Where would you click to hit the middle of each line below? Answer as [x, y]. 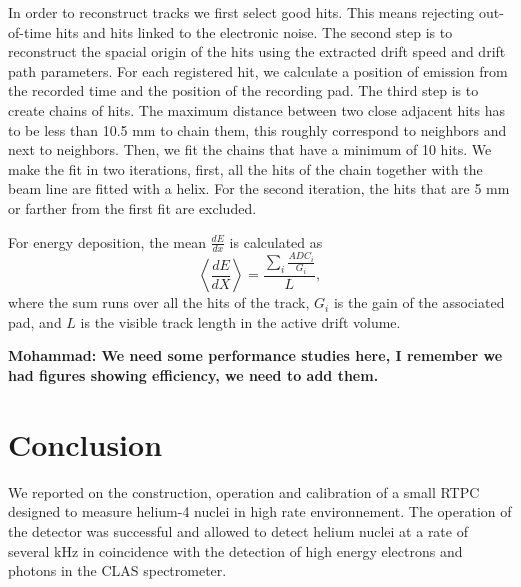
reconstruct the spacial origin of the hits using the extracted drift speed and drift [257, 51]
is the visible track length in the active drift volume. [240, 321]
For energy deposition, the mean [107, 241]
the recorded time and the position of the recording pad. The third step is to [243, 90]
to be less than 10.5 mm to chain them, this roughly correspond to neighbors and [257, 129]
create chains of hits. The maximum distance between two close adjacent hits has [257, 109]
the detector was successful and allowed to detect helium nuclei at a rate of [238, 530]
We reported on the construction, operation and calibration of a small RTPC [244, 491]
